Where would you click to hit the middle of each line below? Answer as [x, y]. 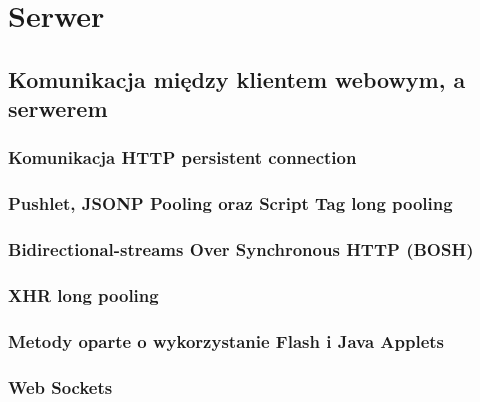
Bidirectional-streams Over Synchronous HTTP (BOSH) [241, 249]
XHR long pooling [83, 295]
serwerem [58, 108]
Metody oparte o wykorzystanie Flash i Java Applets [226, 340]
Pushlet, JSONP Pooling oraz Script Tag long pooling [230, 203]
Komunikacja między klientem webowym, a [237, 78]
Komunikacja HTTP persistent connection [182, 157]
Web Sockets [60, 386]
